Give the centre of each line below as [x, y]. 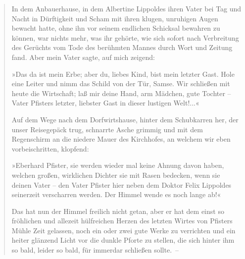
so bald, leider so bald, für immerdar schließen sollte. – [95, 250]
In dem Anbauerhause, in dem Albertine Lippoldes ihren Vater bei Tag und [126, 8]
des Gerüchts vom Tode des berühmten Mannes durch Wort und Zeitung [122, 47]
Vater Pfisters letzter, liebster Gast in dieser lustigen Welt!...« [105, 103]
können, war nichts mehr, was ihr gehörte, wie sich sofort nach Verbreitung [125, 37]
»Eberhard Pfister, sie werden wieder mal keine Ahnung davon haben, [118, 165]
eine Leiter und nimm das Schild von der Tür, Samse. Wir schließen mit [121, 83]
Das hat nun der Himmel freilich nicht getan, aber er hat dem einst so [118, 211]
